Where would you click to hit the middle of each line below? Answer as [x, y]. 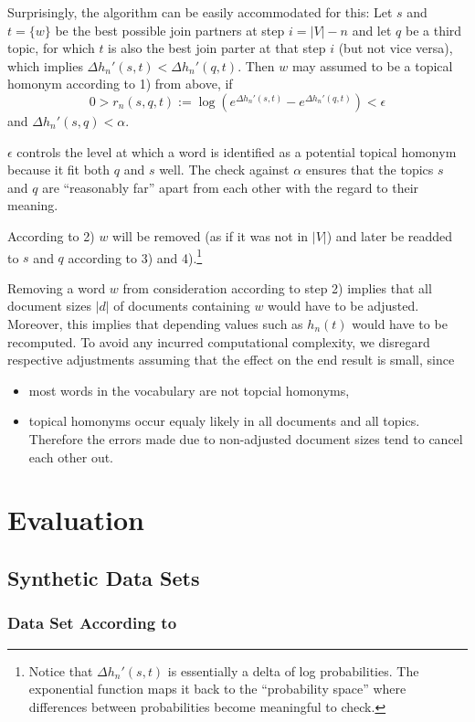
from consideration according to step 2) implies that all [277, 287]
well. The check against [224, 170]
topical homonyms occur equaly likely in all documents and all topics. [224, 421]
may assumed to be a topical [372, 65]
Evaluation [76, 520]
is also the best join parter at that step [217, 48]
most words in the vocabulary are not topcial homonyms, [189, 390]
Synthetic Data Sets [104, 577]
